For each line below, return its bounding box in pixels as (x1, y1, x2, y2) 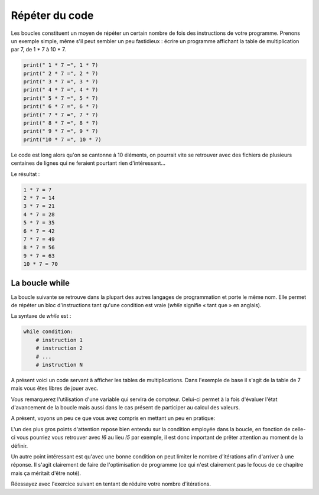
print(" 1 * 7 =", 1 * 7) (23, 62, 99, 69)
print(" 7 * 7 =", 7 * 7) (23, 111, 99, 118)
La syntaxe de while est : (11, 312, 71, 320)
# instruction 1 (35, 337, 83, 343)
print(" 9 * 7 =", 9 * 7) (23, 128, 99, 135)
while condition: (23, 328, 74, 335)
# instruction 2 (35, 345, 83, 351)
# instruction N (35, 361, 83, 368)
